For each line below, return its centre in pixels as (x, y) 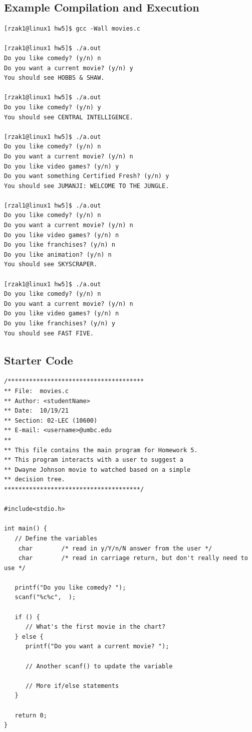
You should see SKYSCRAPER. (51, 264)
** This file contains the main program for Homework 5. (101, 450)
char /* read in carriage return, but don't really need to (133, 558)
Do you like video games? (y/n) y (62, 166)
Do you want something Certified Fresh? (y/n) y (87, 176)
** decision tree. (35, 480)
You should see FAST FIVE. (49, 333)
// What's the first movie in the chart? (95, 627)
